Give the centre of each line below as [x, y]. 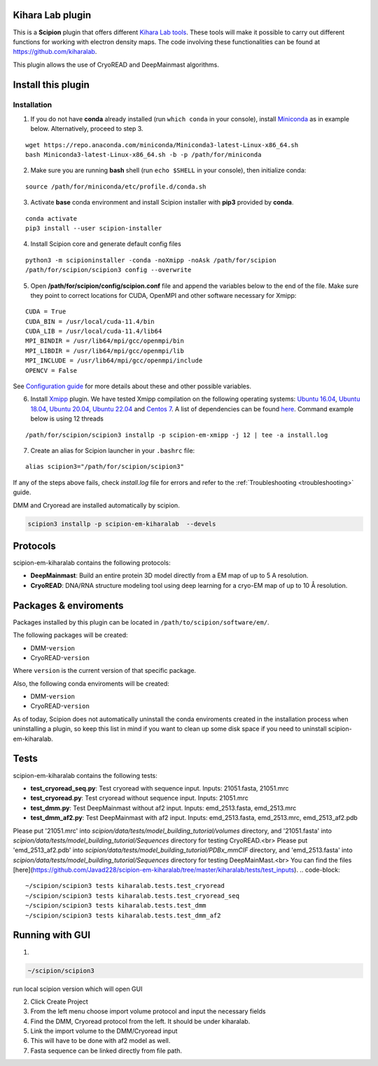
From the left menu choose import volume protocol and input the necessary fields [148, 1011]
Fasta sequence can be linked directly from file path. [106, 1051]
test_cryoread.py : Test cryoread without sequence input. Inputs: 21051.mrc [139, 798]
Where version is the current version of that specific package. [104, 671]
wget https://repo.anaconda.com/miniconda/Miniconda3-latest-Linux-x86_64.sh [162, 145]
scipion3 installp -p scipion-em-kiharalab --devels [122, 524]
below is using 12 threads [67, 419]
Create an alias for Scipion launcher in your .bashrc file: [113, 451]
